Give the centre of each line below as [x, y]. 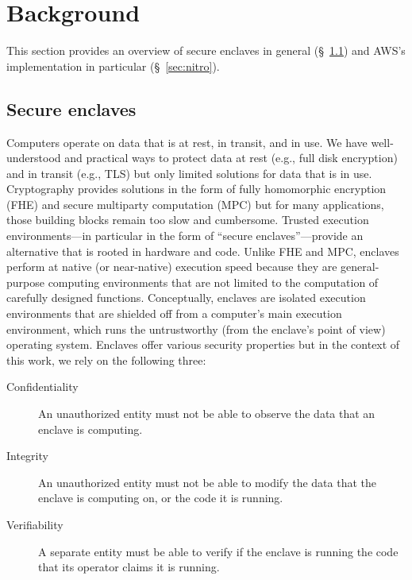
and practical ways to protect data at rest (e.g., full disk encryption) [231, 158]
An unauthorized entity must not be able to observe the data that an [207, 414]
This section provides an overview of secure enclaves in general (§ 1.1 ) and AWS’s [206, 50]
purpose [25, 282]
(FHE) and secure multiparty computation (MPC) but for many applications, [195, 204]
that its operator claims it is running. [129, 567]
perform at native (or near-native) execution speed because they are [172, 267]
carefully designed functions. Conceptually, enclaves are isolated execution [186, 298]
